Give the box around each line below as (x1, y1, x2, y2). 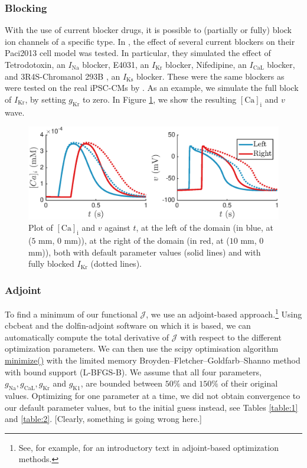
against (104, 221, 130, 234)
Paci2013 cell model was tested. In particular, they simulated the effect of (5, 47, 271, 59)
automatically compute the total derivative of (5, 330, 169, 343)
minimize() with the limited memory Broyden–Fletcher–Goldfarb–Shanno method (5, 354, 301, 366)
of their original (221, 377, 278, 390)
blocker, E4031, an (82, 58, 149, 70)
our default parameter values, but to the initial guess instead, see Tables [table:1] (5, 401, 298, 413)
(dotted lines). (90, 257, 142, 270)
